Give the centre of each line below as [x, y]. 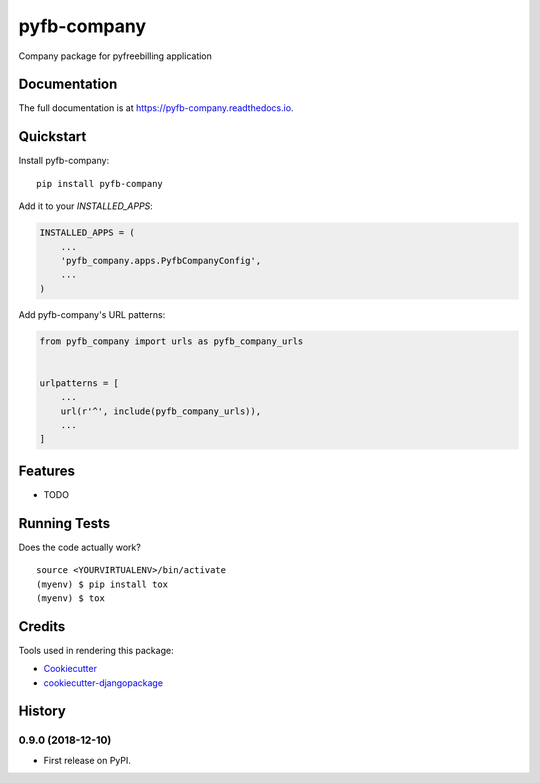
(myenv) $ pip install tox [102, 584]
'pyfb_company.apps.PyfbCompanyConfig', [161, 260]
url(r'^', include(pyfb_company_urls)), [161, 411]
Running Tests [64, 523]
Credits [42, 626]
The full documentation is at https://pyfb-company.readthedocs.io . [156, 108]
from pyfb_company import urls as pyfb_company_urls [171, 341]
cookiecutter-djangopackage [103, 682]
